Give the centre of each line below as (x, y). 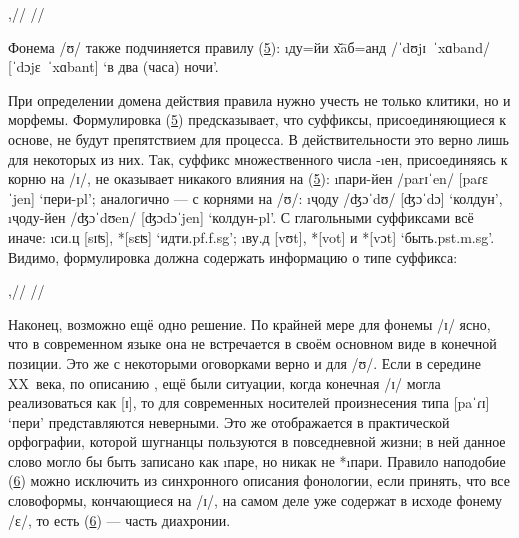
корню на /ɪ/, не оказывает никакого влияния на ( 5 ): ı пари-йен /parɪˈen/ (231, 178)
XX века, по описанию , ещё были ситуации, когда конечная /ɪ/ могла (224, 382)
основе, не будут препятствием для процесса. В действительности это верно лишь (258, 138)
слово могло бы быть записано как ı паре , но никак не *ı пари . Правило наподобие (257, 460)
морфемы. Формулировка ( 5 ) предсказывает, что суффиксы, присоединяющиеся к (257, 119)
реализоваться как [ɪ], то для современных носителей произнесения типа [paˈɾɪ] (249, 402)
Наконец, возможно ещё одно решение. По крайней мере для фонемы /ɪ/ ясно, (249, 323)
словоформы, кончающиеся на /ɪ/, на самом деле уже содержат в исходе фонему (255, 500)
